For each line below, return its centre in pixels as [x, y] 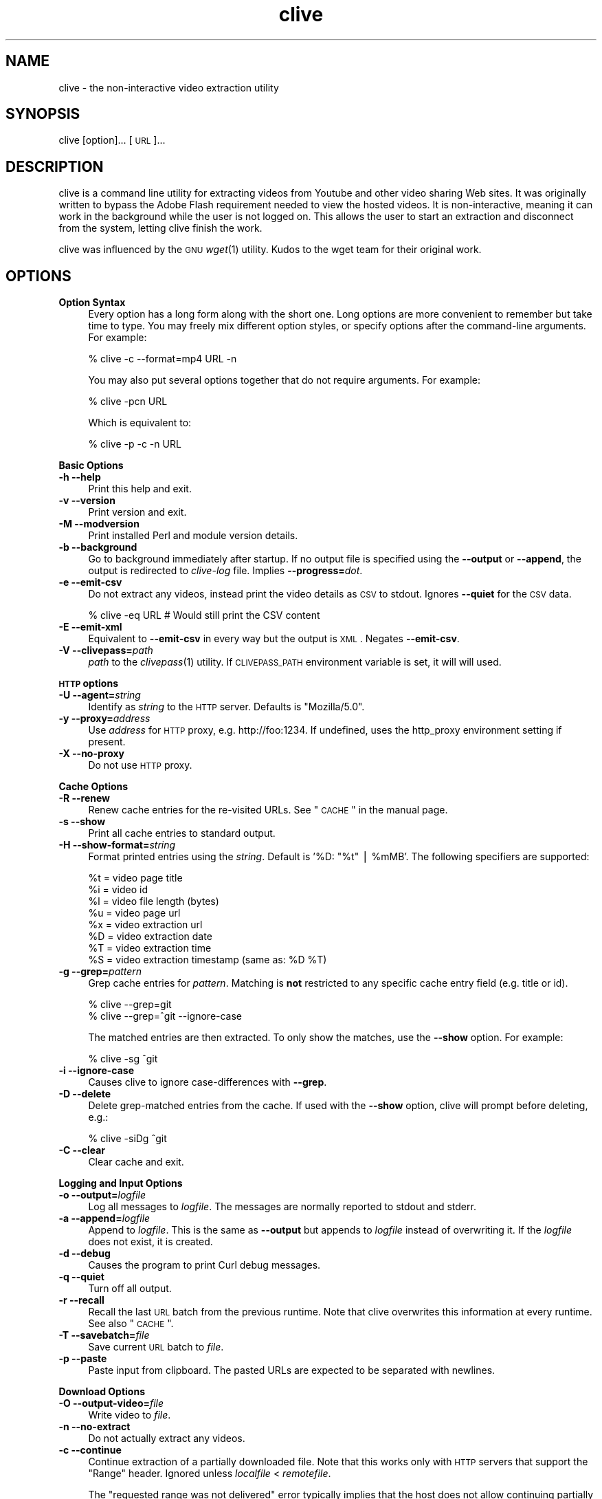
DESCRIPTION [55, 166]
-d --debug [85, 1254]
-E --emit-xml [90, 627]
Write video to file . [130, 1415]
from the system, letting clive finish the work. [160, 228]
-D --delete [85, 1094]
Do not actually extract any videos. [167, 1438]
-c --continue [90, 1450]
